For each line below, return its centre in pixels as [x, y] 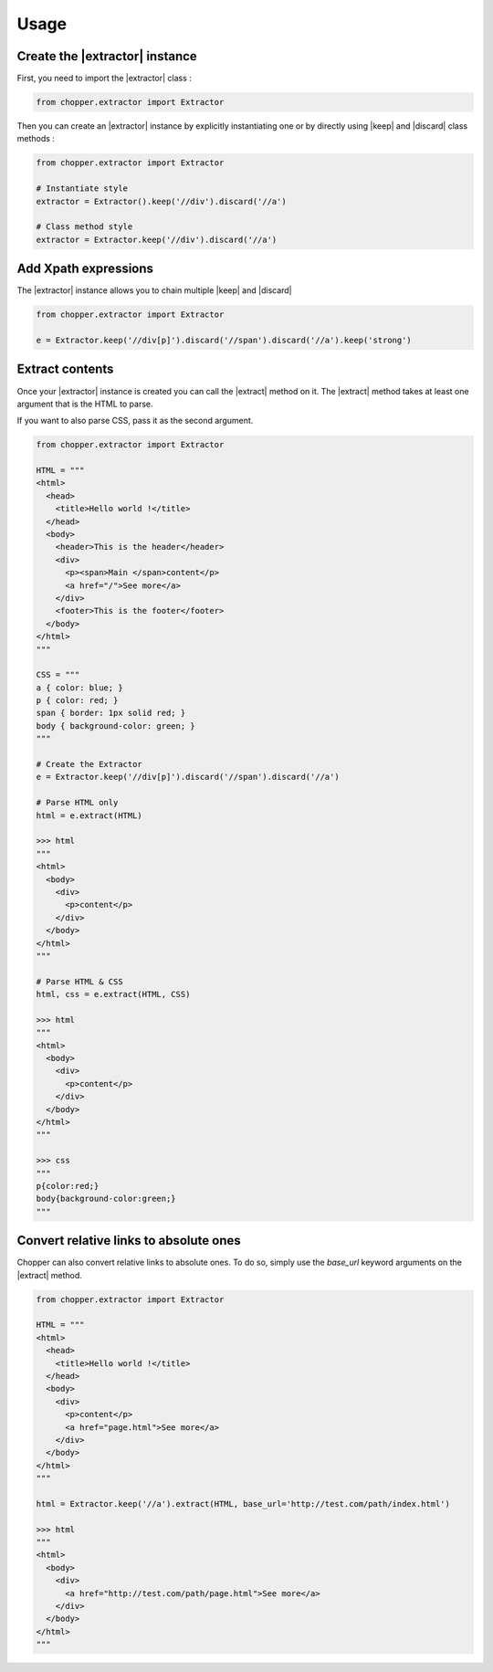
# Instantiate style [82, 189]
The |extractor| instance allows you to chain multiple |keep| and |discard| [154, 290]
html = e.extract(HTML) [89, 815]
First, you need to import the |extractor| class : [104, 79]
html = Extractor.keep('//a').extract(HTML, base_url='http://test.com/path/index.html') [243, 1504]
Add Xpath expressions [85, 269]
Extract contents [65, 369]
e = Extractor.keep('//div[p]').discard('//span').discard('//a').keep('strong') [224, 341]
